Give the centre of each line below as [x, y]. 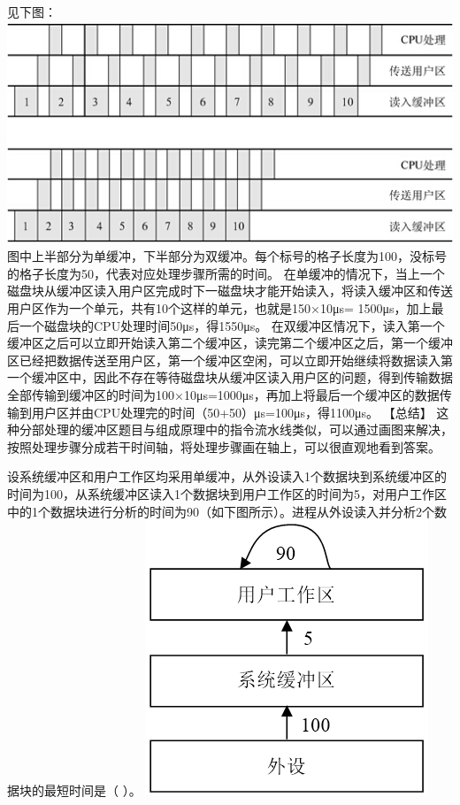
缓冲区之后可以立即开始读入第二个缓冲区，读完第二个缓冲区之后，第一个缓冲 [230, 343]
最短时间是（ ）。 [92, 790]
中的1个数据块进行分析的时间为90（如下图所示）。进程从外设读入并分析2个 [221, 511]
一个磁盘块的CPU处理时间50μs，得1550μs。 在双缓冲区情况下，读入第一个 [232, 325]
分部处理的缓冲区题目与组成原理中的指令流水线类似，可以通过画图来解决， [236, 429]
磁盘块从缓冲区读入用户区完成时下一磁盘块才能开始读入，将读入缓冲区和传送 [230, 291]
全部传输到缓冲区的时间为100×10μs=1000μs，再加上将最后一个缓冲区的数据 [223, 394]
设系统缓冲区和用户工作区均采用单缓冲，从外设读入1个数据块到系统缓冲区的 [227, 476]
